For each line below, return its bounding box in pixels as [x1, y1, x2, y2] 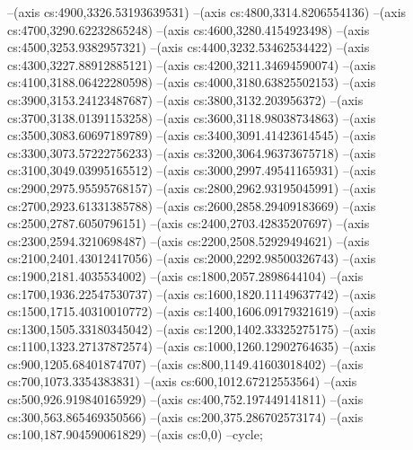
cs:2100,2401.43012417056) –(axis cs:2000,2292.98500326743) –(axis [7, 249, 376, 268]
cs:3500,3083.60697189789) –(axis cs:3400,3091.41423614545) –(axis [7, 126, 376, 145]
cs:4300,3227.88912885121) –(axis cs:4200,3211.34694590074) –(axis [7, 55, 376, 74]
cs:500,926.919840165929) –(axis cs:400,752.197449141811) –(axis [7, 390, 364, 409]
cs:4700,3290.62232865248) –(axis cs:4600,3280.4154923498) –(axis [7, 20, 370, 39]
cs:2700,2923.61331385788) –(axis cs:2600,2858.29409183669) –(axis [7, 196, 376, 215]
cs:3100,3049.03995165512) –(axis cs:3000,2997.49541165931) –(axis [7, 161, 376, 180]
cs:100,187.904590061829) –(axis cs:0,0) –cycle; [7, 425, 263, 444]
